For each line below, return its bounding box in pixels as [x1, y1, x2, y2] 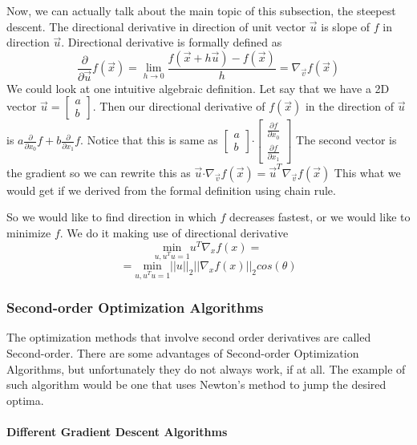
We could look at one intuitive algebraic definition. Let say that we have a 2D [6, 79, 390, 96]
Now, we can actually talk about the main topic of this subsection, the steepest [6, 2, 396, 18]
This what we [334, 164, 401, 180]
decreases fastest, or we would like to [229, 208, 411, 225]
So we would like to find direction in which [6, 208, 217, 225]
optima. [6, 391, 44, 408]
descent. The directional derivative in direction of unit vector [6, 18, 306, 34]
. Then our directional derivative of [92, 98, 265, 115]
